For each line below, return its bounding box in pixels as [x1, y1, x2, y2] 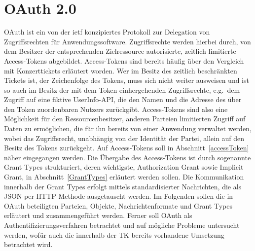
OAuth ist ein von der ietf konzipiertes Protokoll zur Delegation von [4, 27, 210, 37]
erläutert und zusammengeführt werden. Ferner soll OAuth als [4, 210, 192, 220]
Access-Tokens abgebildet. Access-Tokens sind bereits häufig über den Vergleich [4, 55, 244, 66]
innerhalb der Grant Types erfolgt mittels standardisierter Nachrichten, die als [4, 181, 242, 191]
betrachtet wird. [4, 239, 53, 250]
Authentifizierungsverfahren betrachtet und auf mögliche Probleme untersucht [4, 220, 240, 230]
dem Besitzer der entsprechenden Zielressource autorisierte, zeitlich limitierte [4, 46, 236, 56]
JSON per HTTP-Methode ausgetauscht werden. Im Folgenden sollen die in [4, 191, 233, 201]
